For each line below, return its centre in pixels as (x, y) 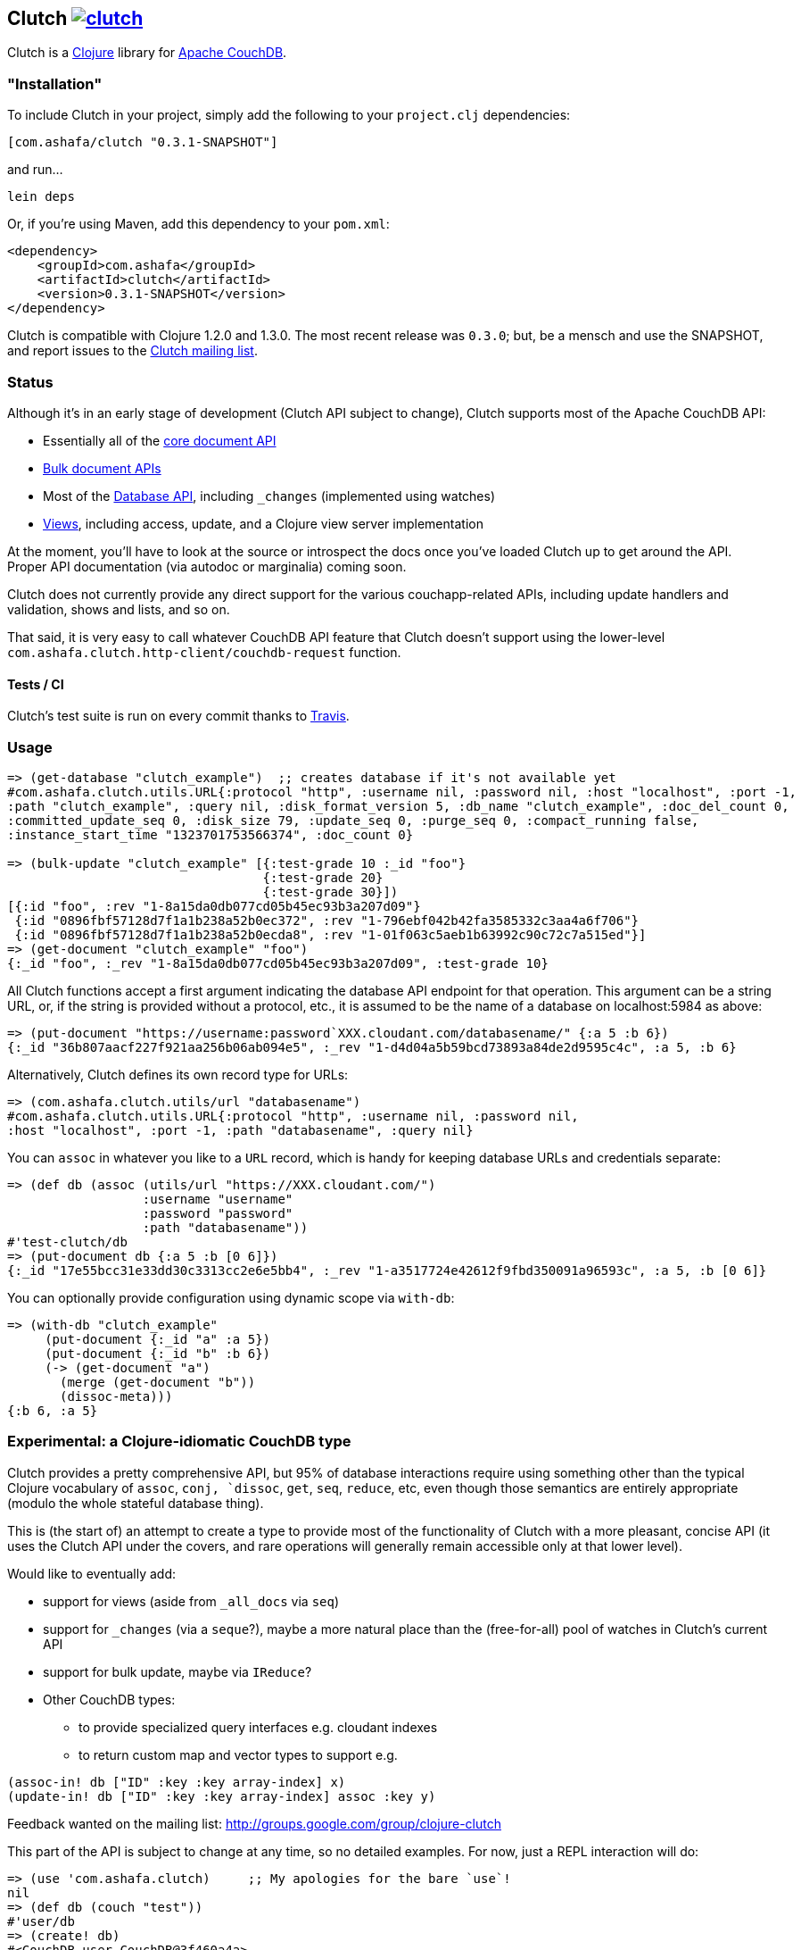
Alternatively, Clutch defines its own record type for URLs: (178, 1074)
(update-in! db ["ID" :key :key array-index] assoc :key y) (222, 1796)
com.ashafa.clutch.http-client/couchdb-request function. (204, 652)
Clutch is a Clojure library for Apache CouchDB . (147, 53)
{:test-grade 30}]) (330, 892)
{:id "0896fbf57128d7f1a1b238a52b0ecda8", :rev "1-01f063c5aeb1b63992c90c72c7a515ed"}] (330, 934)
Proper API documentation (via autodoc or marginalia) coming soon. (207, 566)
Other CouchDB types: (109, 1699)
